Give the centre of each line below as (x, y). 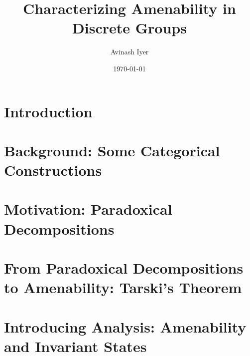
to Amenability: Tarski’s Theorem (123, 287)
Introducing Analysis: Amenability (125, 326)
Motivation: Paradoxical (88, 209)
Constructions (53, 170)
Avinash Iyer (129, 52)
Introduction (48, 111)
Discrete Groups (129, 28)
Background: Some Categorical (112, 150)
